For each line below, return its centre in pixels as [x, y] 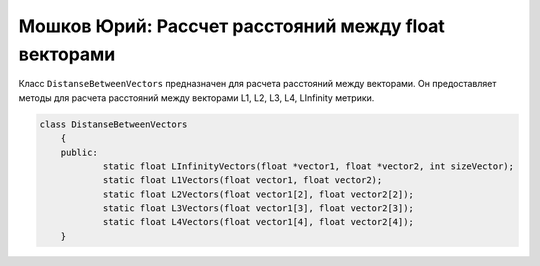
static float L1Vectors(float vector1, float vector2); [242, 180]
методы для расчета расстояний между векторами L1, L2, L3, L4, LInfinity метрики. [196, 97]
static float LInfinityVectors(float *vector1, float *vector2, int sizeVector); [308, 166]
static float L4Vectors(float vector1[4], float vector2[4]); [258, 222]
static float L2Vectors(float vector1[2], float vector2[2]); [258, 194]
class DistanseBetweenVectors [113, 124]
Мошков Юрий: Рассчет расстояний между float [231, 26]
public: [79, 152]
